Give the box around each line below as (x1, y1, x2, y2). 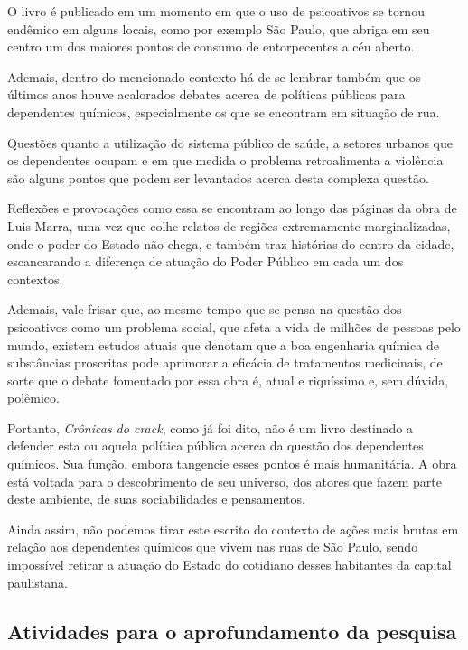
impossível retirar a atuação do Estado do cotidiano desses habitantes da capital (7, 555, 452, 574)
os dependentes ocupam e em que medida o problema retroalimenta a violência (7, 151, 444, 170)
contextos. (7, 269, 63, 288)
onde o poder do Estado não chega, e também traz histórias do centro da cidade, (7, 234, 454, 253)
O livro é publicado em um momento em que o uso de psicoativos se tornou (7, 2, 425, 20)
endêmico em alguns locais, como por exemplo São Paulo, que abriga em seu (7, 19, 430, 38)
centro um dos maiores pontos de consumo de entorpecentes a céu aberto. (7, 37, 415, 56)
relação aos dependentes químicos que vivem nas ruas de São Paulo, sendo (7, 537, 418, 556)
